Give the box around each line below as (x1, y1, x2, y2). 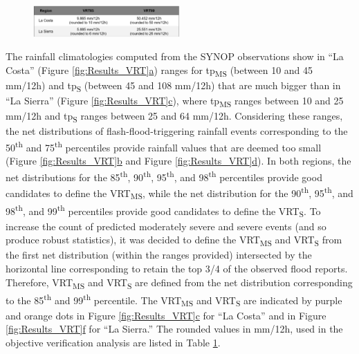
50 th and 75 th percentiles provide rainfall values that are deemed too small (6, 138, 322, 154)
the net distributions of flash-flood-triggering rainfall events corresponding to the (6, 124, 348, 138)
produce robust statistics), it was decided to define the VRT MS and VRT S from (6, 232, 342, 249)
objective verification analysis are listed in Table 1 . (6, 335, 221, 349)
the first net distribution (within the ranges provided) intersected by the (6, 248, 312, 262)
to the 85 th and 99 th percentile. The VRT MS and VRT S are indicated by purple (6, 290, 342, 309)
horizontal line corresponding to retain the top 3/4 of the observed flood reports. (6, 261, 348, 275)
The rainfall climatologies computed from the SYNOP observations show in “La (6, 49, 344, 64)
